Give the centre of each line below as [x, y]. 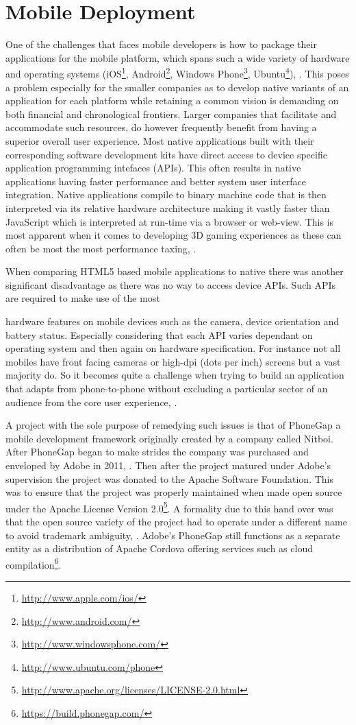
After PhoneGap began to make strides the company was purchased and [157, 452]
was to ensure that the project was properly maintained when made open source [174, 492]
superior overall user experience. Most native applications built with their [160, 140]
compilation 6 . [34, 563]
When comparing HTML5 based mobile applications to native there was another [175, 271]
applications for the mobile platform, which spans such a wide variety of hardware [178, 57]
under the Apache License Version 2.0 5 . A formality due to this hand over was [169, 507]
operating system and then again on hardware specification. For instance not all [173, 348]
